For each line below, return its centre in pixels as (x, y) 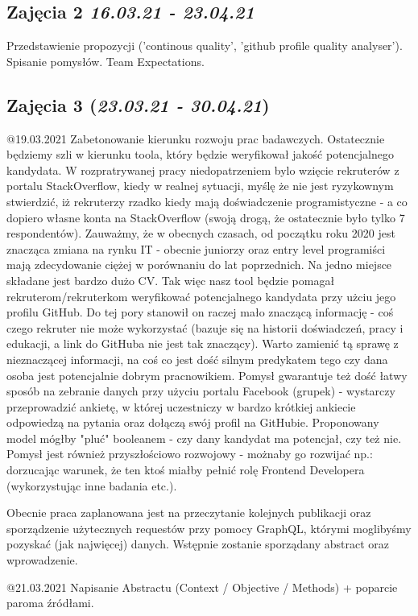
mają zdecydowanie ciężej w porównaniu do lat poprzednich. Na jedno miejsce (199, 265)
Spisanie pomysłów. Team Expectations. (106, 61)
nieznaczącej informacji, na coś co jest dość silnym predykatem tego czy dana (197, 359)
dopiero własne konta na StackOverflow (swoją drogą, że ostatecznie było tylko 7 (206, 217)
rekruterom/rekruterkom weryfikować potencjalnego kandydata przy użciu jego (201, 296)
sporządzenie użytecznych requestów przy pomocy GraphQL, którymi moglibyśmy (209, 528)
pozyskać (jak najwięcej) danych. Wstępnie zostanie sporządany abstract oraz (198, 544)
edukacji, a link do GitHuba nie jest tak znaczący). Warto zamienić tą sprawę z (203, 343)
